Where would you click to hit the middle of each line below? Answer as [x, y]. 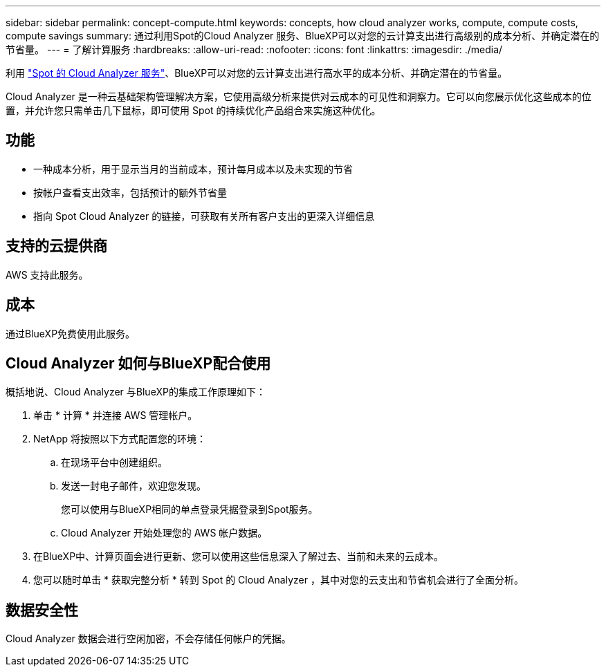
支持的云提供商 [56, 246]
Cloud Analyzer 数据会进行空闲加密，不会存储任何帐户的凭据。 [148, 639]
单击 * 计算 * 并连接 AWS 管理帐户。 [116, 416]
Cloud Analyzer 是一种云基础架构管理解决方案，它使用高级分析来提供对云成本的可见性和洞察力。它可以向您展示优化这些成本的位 [299, 96]
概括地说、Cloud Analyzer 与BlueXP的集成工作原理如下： [136, 392]
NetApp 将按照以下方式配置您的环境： [120, 439]
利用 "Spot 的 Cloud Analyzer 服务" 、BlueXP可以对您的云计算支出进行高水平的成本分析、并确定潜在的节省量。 [257, 73]
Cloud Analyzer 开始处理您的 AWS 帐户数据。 [164, 533]
